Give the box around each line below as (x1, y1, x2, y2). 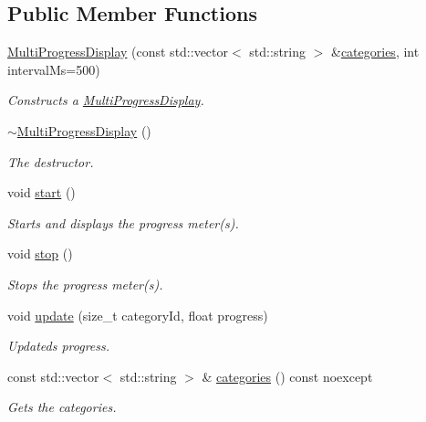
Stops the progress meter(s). (7, 274, 163, 293)
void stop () (7, 244, 73, 263)
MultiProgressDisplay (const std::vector (7, 42, 229, 61)
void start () (7, 183, 76, 202)
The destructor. (7, 152, 94, 171)
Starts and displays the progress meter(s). (7, 213, 239, 232)
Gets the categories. (7, 397, 117, 417)
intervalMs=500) (7, 59, 100, 79)
